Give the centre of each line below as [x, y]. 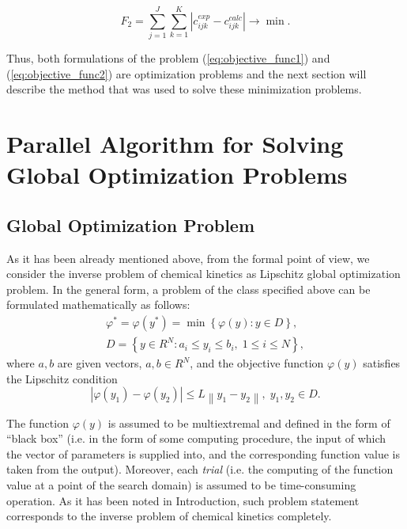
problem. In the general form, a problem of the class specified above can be [188, 289]
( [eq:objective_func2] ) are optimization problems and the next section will [187, 73]
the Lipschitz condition [62, 378]
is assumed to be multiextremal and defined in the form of [249, 422]
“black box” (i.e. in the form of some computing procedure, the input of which [196, 438]
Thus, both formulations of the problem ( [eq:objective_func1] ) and [168, 58]
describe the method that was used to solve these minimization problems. [184, 89]
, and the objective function [257, 363]
